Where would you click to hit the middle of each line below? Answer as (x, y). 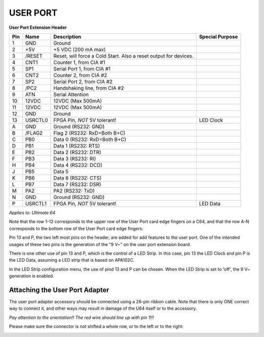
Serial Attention (71, 94)
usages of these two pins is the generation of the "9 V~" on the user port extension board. (100, 244)
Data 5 (61, 171)
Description (67, 37)
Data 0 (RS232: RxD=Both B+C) (90, 139)
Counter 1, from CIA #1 (79, 62)
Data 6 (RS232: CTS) (77, 178)
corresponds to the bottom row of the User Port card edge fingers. (76, 228)
